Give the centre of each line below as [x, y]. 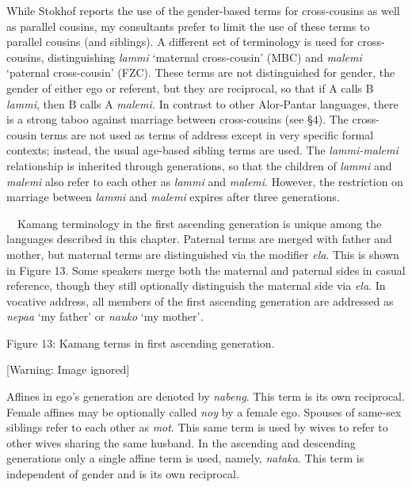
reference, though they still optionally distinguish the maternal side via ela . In [196, 285]
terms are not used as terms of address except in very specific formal [207, 134]
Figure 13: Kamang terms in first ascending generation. [141, 342]
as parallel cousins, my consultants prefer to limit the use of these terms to [188, 26]
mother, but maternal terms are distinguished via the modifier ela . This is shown [203, 254]
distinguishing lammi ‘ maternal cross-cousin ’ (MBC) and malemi [205, 57]
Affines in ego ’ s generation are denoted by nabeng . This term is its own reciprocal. [206, 396]
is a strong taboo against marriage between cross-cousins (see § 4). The [177, 119]
